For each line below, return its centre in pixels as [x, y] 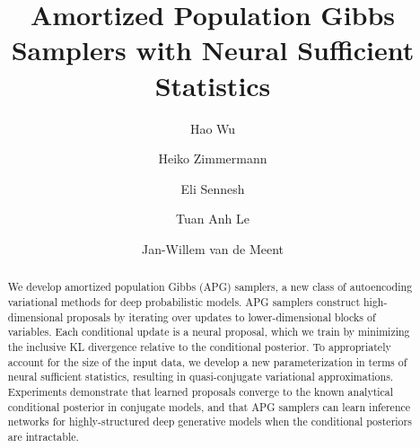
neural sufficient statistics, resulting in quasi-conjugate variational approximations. [201, 377]
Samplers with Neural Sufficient [213, 50]
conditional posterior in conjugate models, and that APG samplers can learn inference [209, 406]
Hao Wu [213, 128]
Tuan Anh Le [213, 219]
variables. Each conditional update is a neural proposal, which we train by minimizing [209, 332]
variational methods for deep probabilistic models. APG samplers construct [184, 301]
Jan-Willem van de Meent [213, 248]
